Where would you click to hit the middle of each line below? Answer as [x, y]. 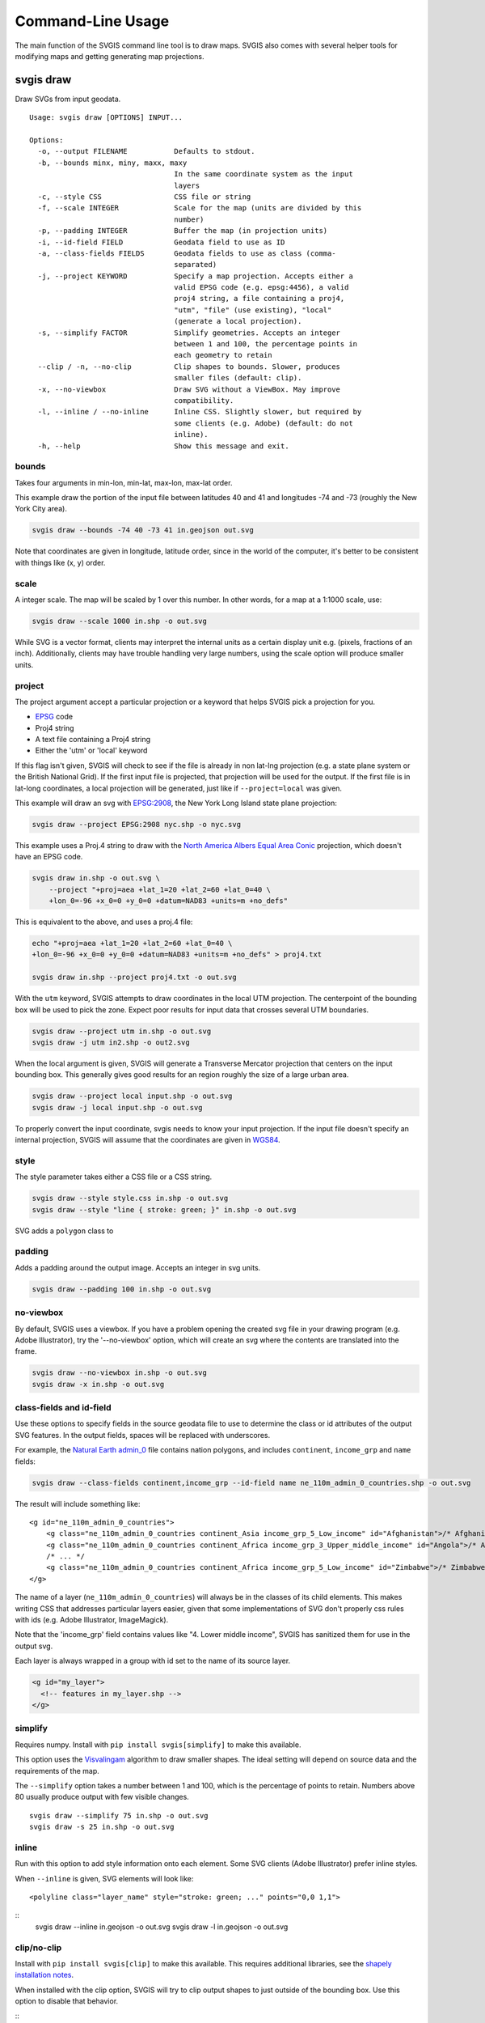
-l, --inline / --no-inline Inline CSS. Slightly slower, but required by [200, 412]
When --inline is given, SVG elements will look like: [104, 1878]
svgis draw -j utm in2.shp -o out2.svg [111, 1043]
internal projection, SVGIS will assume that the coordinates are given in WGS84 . [148, 1140]
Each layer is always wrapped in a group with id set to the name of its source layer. [153, 1661]
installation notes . [44, 1975]
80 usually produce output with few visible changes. [102, 1797]
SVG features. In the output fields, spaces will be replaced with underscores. [143, 1435]
